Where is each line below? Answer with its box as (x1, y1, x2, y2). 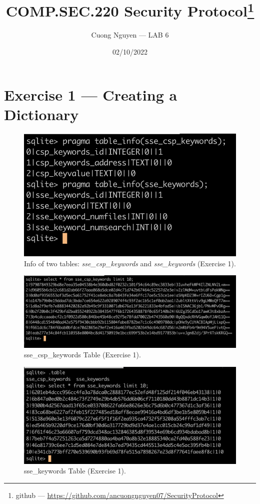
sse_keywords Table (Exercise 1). (24, 465, 126, 476)
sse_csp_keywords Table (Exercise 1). (24, 349, 141, 360)
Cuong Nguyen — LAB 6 (91, 30, 169, 40)
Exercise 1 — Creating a (4, 84, 177, 105)
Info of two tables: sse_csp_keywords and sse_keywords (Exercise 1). (24, 258, 236, 268)
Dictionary (4, 104, 79, 124)
